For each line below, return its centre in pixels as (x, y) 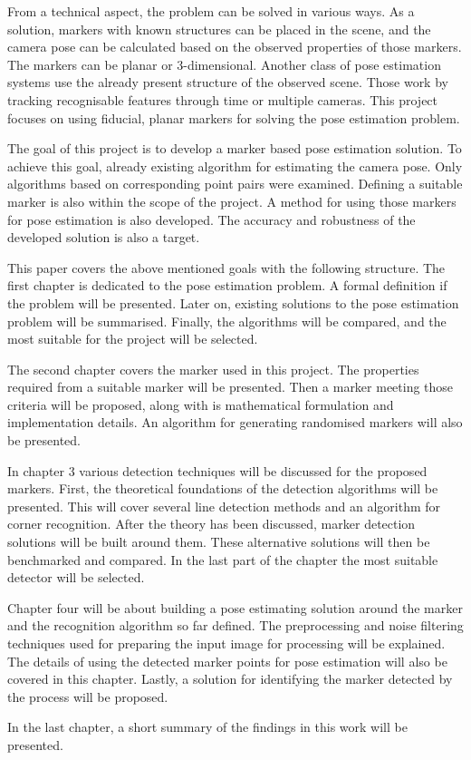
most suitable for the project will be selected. (133, 339)
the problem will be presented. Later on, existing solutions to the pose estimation (233, 302)
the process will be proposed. (88, 696)
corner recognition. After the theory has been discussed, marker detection (211, 524)
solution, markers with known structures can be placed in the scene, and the (219, 29)
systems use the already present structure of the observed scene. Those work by (228, 82)
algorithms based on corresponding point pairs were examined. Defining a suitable (235, 184)
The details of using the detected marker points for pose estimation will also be (227, 661)
